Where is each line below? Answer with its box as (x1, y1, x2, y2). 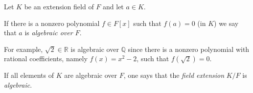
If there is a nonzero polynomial (4, 18, 100, 28)
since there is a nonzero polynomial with (128, 44, 250, 54)
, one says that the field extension (123, 70, 225, 80)
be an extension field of (24, 1, 94, 11)
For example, (4, 44, 43, 54)
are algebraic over (64, 70, 117, 80)
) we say (214, 18, 239, 28)
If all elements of (4, 70, 54, 80)
